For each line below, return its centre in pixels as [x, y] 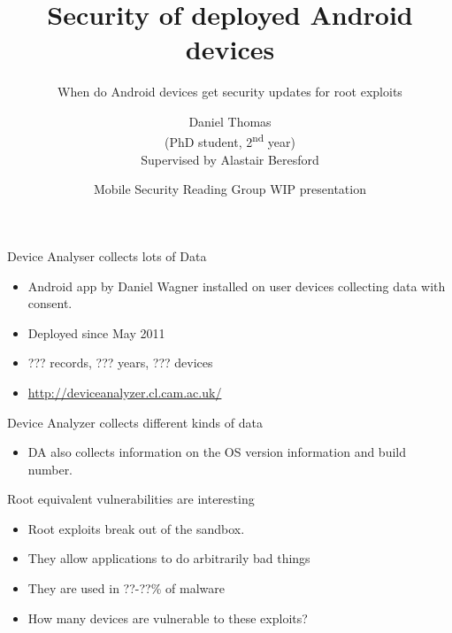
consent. [50, 303]
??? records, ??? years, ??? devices [120, 363]
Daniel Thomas [230, 121]
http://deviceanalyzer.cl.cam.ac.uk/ [125, 392]
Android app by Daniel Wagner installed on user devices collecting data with [237, 286]
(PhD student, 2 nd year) [230, 141]
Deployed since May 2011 [96, 332]
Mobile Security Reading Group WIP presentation [230, 189]
